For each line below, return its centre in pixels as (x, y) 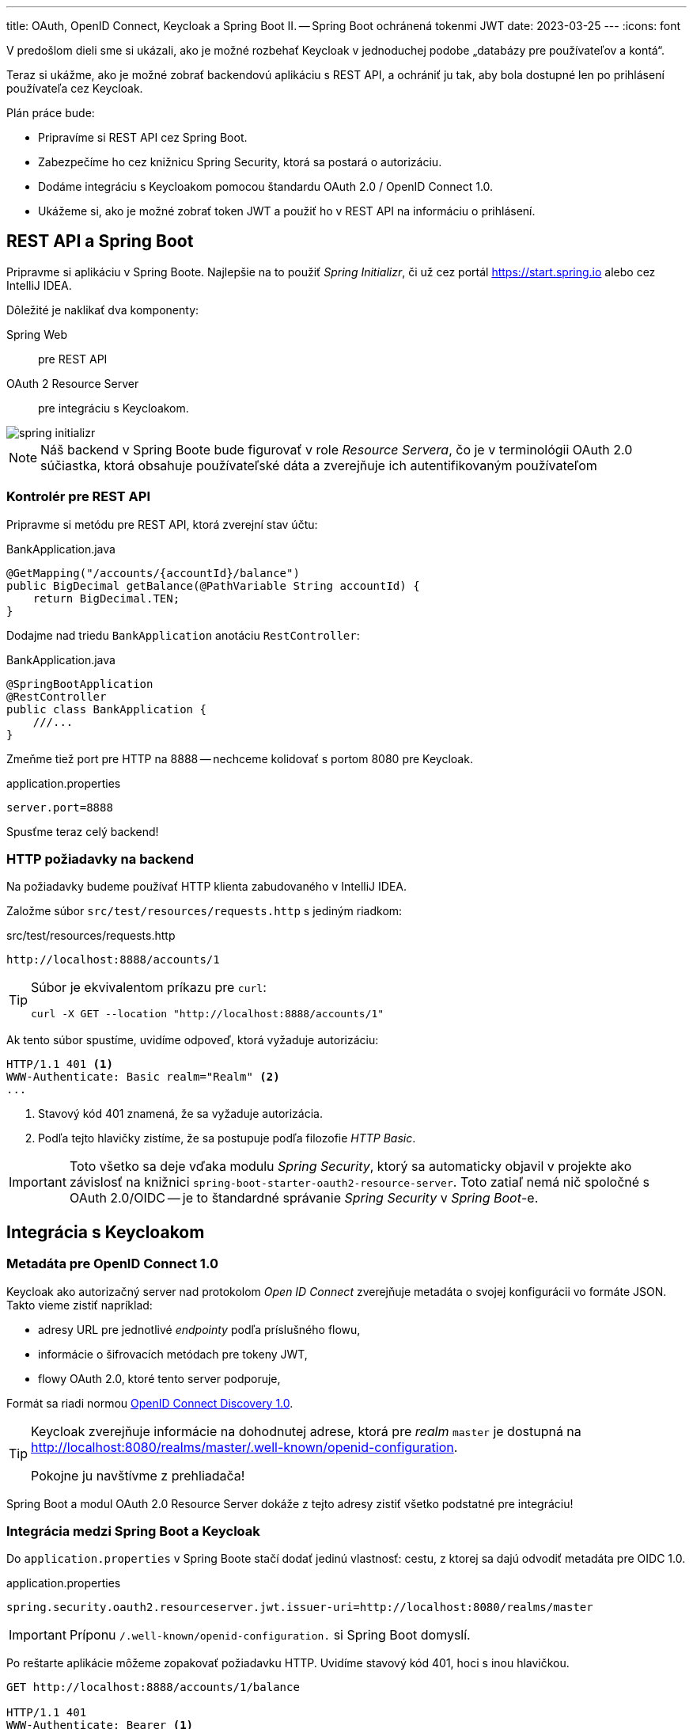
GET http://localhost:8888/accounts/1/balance (153, 1687)
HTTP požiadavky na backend (100, 859)
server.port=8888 (60, 807)
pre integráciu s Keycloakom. (114, 408)
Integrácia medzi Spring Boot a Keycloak (133, 1531)
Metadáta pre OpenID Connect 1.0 (112, 1264)
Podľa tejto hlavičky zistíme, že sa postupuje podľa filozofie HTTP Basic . (227, 1138)
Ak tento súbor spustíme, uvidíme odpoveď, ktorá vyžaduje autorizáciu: (193, 1040)
